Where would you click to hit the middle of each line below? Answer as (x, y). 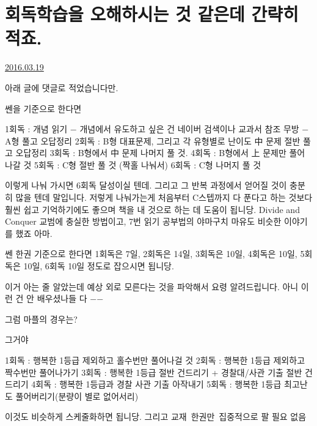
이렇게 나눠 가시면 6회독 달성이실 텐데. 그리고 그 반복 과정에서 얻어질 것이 (146, 185)
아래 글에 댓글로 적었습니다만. (62, 87)
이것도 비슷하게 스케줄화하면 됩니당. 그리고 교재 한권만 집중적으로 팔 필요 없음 (156, 417)
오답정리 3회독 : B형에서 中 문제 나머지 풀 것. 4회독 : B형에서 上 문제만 (151, 153)
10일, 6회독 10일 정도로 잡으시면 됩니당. (99, 266)
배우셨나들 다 (62, 298)
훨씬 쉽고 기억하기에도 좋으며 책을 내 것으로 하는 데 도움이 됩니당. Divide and (152, 209)
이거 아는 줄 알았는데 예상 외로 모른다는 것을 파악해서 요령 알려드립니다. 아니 (152, 286)
